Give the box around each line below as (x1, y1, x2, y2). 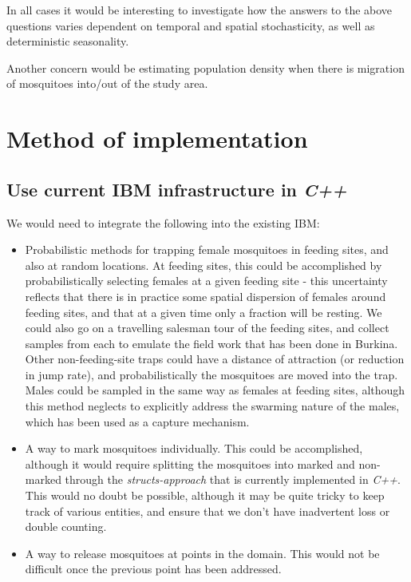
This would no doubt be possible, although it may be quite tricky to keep (25, 487, 385, 504)
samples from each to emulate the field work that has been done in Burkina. (25, 335, 398, 351)
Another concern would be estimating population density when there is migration (6, 59, 405, 76)
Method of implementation (6, 122, 308, 155)
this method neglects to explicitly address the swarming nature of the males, (25, 398, 400, 414)
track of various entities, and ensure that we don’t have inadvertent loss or (25, 502, 390, 519)
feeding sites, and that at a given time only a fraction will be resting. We (25, 303, 382, 320)
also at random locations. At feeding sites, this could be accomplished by (25, 256, 382, 273)
